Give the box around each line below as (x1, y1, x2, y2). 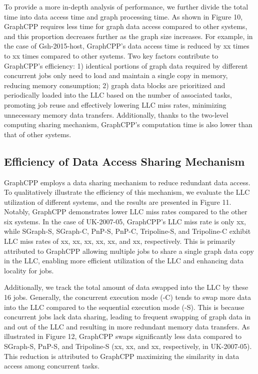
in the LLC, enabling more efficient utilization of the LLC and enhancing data (4, 255, 244, 266)
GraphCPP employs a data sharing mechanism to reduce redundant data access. (4, 177, 250, 187)
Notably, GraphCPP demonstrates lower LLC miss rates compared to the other (4, 206, 247, 217)
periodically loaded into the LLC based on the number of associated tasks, (4, 90, 232, 100)
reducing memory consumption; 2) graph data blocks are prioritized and (4, 80, 225, 90)
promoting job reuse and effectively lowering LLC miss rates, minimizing (4, 99, 226, 110)
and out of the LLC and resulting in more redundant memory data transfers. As (4, 321, 250, 331)
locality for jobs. (4, 265, 54, 275)
